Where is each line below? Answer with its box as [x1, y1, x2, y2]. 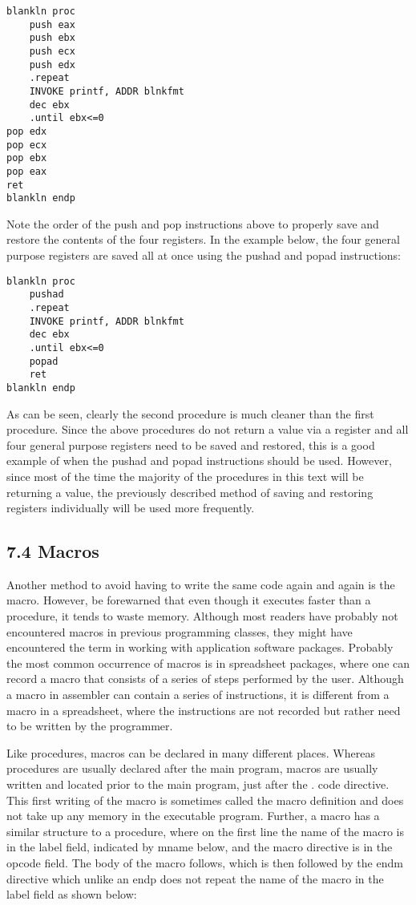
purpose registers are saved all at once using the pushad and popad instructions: [6, 247, 401, 264]
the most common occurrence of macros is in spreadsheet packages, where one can [6, 654, 410, 671]
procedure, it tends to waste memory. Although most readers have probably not [6, 608, 398, 624]
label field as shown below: [6, 886, 137, 903]
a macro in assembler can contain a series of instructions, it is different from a [6, 686, 390, 703]
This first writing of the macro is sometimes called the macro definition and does [6, 791, 404, 808]
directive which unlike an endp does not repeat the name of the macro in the [6, 870, 384, 887]
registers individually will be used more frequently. [6, 499, 255, 516]
